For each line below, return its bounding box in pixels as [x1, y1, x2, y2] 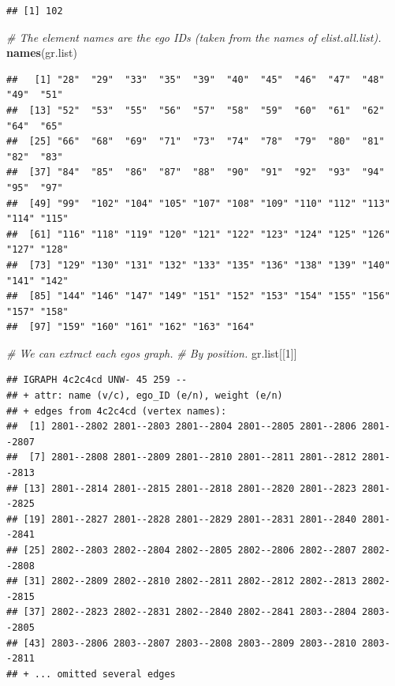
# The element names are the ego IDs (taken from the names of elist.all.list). [6, 28, 382, 45]
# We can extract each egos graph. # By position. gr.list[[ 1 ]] [6, 344, 297, 361]
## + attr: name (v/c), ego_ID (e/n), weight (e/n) [6, 390, 283, 402]
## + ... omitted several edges [6, 668, 176, 680]
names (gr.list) [6, 44, 77, 61]
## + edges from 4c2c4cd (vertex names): [6, 405, 227, 417]
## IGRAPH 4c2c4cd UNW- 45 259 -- [6, 374, 188, 386]
